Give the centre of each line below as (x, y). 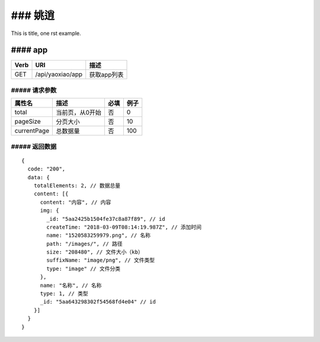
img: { (49, 210)
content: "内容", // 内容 (76, 202)
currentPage (32, 131)
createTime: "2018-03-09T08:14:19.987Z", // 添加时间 (124, 227)
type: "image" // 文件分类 (84, 268)
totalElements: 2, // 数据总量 (77, 185)
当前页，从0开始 (79, 113)
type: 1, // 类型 (64, 294)
